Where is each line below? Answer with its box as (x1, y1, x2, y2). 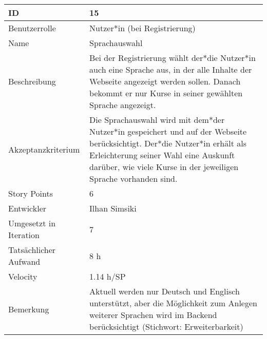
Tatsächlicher (8, 244, 56, 256)
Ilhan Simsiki (89, 202, 137, 214)
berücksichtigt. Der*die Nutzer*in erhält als (89, 137, 247, 149)
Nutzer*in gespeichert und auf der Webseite (89, 125, 247, 137)
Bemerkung (8, 303, 49, 315)
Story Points (8, 187, 53, 199)
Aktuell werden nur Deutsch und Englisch (89, 285, 240, 297)
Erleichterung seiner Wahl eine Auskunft (89, 149, 235, 161)
